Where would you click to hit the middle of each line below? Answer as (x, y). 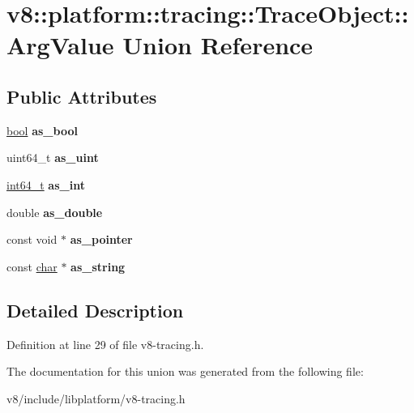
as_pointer (101, 239)
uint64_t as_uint (53, 158)
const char (32, 266)
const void (32, 239)
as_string (98, 266)
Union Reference (218, 45)
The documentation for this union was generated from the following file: (185, 371)
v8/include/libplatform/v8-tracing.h (96, 398)
